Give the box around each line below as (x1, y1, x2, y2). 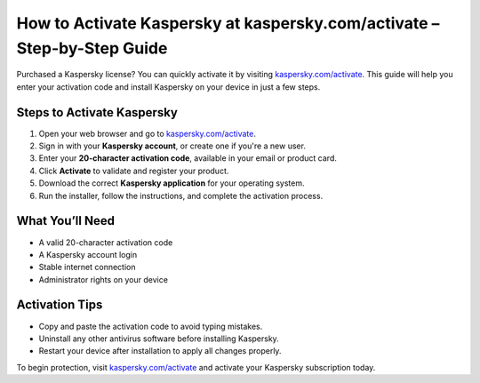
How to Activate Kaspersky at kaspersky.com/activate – (16, 13, 440, 33)
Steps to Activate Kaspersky (16, 105, 178, 120)
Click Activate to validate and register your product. (38, 165, 229, 176)
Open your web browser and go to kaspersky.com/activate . (38, 128, 257, 139)
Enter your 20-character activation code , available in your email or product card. (38, 153, 337, 164)
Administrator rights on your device (38, 274, 169, 284)
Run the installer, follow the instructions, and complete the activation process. (38, 190, 324, 201)
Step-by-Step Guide (16, 38, 168, 58)
